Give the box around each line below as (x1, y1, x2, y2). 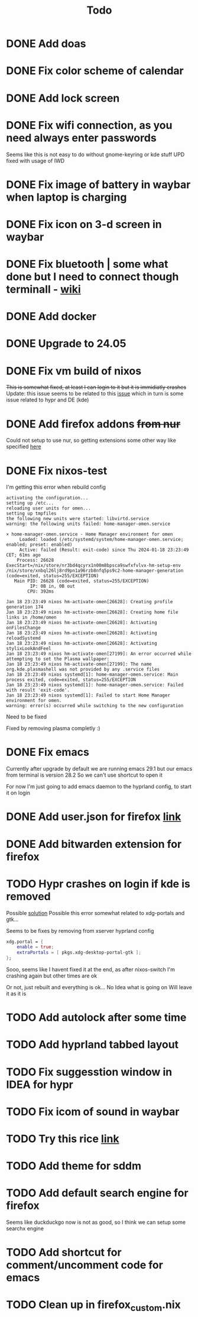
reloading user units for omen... (6, 505, 92, 511)
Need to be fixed (6, 713, 47, 720)
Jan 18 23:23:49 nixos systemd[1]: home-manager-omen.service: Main (6, 672, 178, 678)
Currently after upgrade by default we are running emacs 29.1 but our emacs (6, 765, 193, 773)
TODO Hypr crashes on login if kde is (6, 877, 190, 891)
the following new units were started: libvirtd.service (6, 516, 150, 522)
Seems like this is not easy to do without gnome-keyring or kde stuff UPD (6, 151, 185, 158)
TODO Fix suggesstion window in (6, 1065, 173, 1078)
